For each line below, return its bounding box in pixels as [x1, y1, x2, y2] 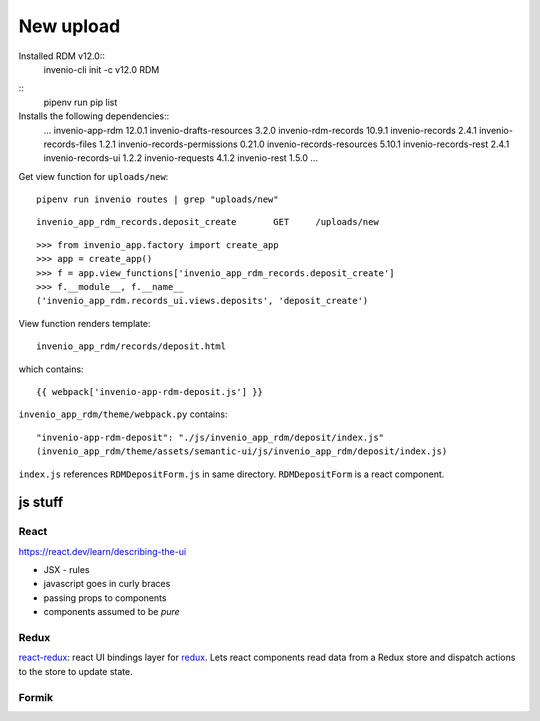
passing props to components [43, 591, 167, 604]
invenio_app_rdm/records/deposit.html [36, 341, 227, 352]
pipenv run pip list [43, 96, 118, 108]
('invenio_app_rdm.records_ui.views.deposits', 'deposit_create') [36, 295, 369, 307]
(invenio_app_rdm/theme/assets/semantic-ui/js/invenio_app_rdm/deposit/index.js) [36, 446, 448, 457]
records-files [43, 138, 97, 150]
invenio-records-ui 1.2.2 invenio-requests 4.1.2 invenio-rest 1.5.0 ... [43, 152, 319, 164]
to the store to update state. [18, 665, 134, 677]
